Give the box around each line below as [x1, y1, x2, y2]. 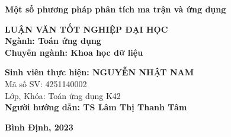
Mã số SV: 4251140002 [5, 77, 87, 90]
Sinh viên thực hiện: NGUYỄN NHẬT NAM [5, 66, 194, 78]
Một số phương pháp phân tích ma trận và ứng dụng [5, 3, 226, 15]
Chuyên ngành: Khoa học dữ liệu [5, 46, 143, 58]
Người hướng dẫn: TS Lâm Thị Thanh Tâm [5, 101, 187, 113]
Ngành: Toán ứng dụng [5, 34, 101, 47]
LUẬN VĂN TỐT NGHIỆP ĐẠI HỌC [5, 23, 168, 35]
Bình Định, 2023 [5, 120, 73, 133]
